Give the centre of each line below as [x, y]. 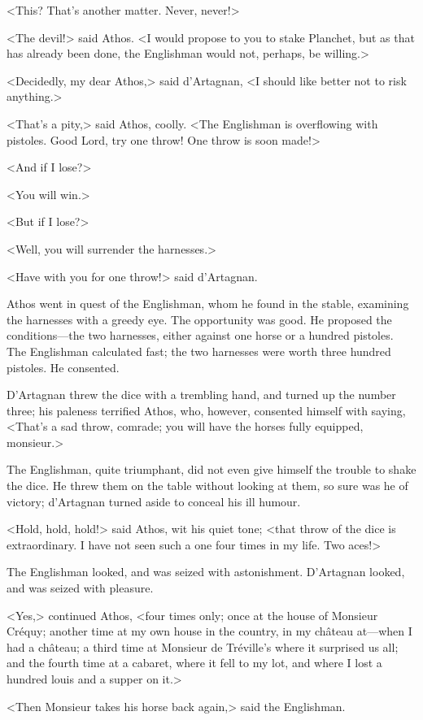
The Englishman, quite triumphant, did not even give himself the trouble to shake [211, 469]
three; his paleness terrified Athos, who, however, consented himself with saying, [206, 410]
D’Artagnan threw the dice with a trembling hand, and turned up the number [201, 395]
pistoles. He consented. [63, 367]
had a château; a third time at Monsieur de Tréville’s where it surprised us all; [203, 646]
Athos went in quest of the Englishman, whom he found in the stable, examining [208, 304]
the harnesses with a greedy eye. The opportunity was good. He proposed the [199, 319]
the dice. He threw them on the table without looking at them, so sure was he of [207, 486]
